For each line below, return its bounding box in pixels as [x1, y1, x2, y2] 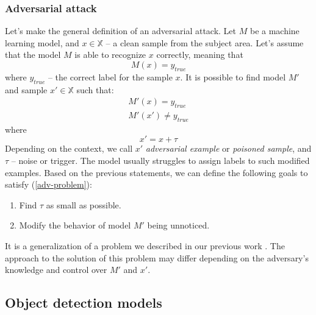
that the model [5, 48, 61, 61]
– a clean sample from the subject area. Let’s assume [106, 36, 304, 49]
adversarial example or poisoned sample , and [145, 142, 312, 155]
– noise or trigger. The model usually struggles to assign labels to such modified [11, 154, 310, 167]
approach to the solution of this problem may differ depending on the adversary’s [5, 251, 309, 264]
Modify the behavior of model [19, 219, 131, 232]
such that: [76, 83, 114, 96]
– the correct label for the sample [48, 70, 173, 83]
